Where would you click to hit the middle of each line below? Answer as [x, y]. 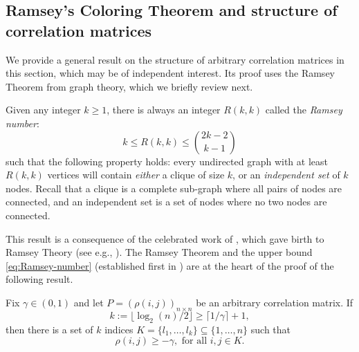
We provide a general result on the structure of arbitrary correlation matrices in [175, 59]
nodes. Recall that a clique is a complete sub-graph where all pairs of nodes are [174, 188]
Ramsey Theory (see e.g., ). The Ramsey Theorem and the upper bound [159, 252]
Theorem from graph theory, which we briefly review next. [129, 86]
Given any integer [43, 110]
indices [119, 329]
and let [89, 302]
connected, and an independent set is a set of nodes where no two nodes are [166, 202]
